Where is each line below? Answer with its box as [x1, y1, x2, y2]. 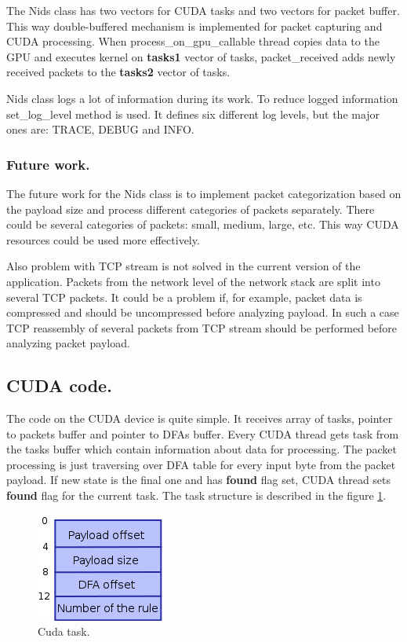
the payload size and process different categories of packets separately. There [6, 200, 375, 217]
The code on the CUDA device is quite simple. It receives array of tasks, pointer [6, 410, 393, 427]
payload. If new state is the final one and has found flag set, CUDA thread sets [6, 471, 391, 488]
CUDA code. [6, 373, 112, 398]
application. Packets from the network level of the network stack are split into [6, 273, 380, 289]
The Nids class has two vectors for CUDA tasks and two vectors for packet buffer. [6, 2, 400, 18]
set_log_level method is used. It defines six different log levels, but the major [6, 105, 380, 122]
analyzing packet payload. [6, 335, 130, 351]
